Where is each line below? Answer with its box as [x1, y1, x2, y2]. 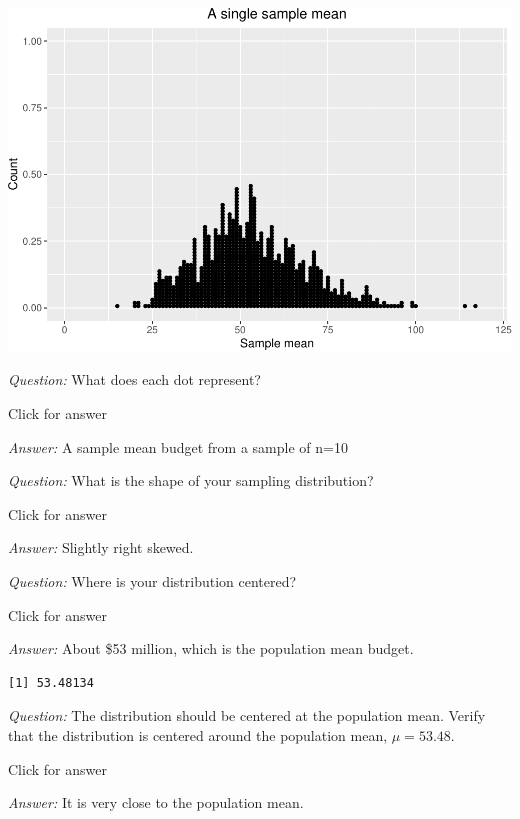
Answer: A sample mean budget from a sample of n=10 [8, 436, 348, 457]
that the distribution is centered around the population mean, [8, 724, 388, 745]
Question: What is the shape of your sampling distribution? [8, 470, 374, 491]
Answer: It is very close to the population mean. [8, 792, 304, 813]
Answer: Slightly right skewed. [8, 537, 194, 558]
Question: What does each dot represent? [8, 369, 261, 390]
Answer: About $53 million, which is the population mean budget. [8, 638, 414, 659]
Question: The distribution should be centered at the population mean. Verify [8, 705, 486, 726]
